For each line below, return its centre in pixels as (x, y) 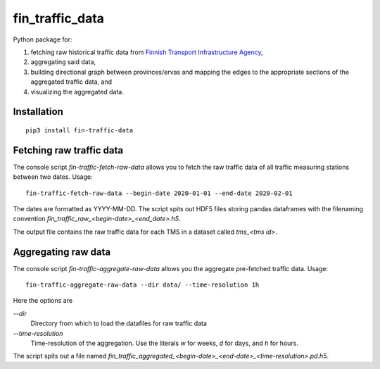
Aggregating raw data (62, 252)
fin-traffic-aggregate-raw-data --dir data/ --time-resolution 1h (142, 285)
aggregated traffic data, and (71, 82)
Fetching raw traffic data (68, 150)
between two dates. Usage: (53, 177)
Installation (38, 112)
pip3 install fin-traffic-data (80, 130)
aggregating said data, (63, 62)
